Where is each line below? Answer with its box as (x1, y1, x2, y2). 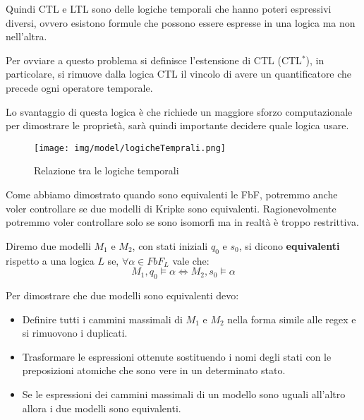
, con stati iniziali (132, 238, 208, 253)
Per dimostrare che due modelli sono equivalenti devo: (6, 287, 239, 302)
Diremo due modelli (6, 238, 91, 253)
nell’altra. (6, 29, 47, 44)
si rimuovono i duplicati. (22, 325, 128, 340)
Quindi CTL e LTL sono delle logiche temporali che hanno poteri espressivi (6, 1, 332, 16)
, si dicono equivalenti (238, 238, 340, 253)
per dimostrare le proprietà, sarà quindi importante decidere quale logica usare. (6, 118, 349, 133)
